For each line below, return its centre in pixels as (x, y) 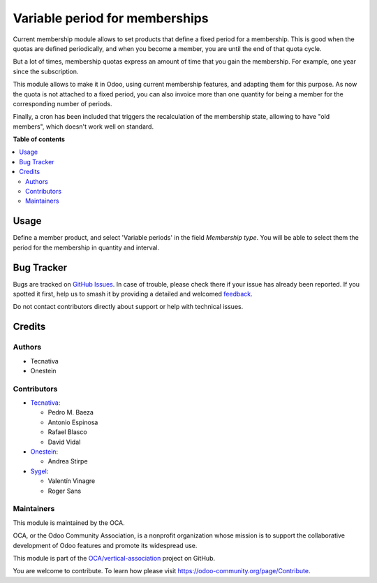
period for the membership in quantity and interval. (86, 247)
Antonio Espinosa (73, 422)
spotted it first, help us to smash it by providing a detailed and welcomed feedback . (133, 294)
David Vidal (64, 442)
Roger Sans (65, 491)
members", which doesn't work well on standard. (83, 127)
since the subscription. (46, 71)
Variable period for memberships (111, 18)
